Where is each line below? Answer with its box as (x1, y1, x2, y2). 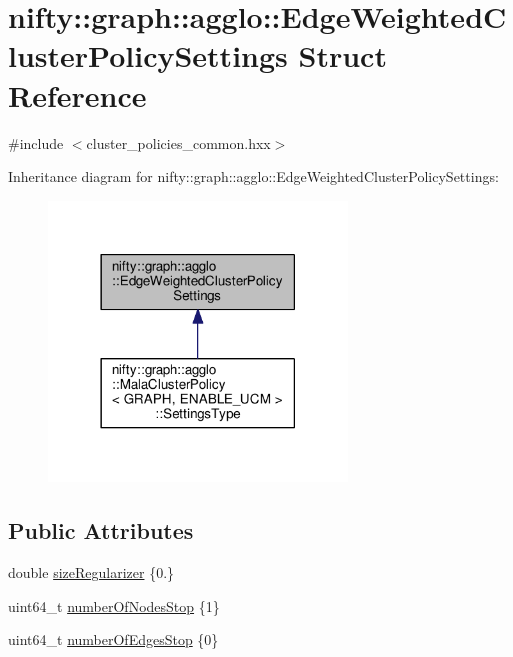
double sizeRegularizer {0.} (8, 561, 175, 582)
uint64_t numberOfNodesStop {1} (8, 595, 220, 616)
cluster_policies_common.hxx (86, 132, 271, 153)
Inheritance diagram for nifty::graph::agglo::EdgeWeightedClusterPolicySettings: (8, 166, 499, 187)
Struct (298, 35, 387, 76)
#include (8, 132, 64, 153)
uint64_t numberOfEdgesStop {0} (8, 629, 219, 650)
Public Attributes (8, 515, 194, 546)
